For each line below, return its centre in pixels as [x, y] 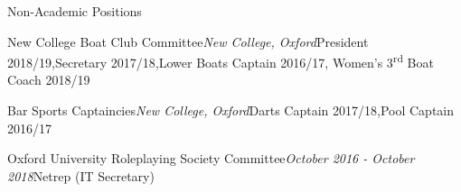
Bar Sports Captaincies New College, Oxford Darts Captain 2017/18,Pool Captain [231, 110]
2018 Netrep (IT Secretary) [81, 175]
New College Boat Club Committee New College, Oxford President [188, 41]
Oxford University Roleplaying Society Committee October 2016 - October [211, 158]
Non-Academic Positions [75, 11]
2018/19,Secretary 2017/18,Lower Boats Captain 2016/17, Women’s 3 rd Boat [221, 61]
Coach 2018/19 [49, 80]
